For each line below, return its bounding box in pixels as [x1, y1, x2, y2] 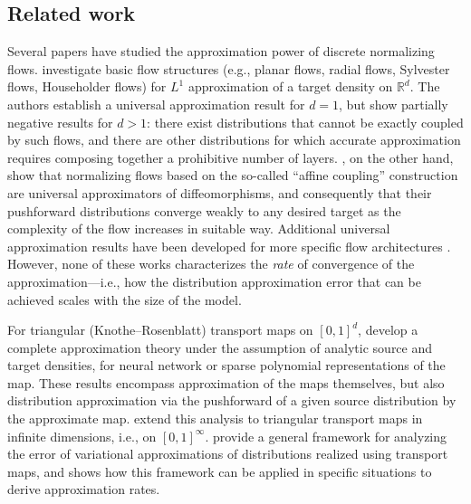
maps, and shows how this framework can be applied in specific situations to [7, 461, 432, 480]
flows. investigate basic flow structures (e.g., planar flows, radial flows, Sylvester [7, 59, 450, 78]
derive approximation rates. [7, 480, 160, 499]
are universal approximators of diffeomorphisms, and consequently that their [7, 183, 432, 202]
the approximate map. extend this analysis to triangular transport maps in [7, 409, 423, 428]
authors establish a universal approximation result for [7, 94, 305, 113]
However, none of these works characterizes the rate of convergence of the [7, 254, 415, 273]
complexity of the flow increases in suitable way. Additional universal [7, 219, 390, 238]
